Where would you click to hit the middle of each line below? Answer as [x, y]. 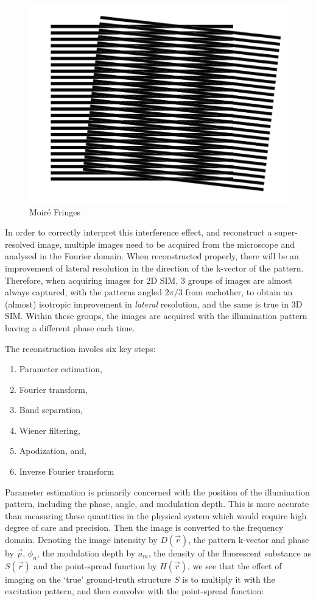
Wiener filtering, [50, 430]
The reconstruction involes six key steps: [80, 348]
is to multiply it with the [229, 579]
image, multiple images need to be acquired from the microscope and [166, 244]
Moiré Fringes [55, 211]
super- [286, 232]
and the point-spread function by [95, 565]
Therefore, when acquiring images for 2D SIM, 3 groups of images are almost [149, 280]
